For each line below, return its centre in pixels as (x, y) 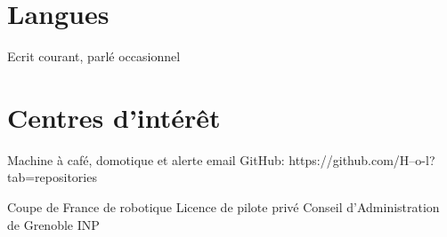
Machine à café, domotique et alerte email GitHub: (146, 159)
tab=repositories (52, 177)
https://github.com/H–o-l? (362, 159)
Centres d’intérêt (114, 117)
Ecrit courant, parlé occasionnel (94, 56)
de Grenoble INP (53, 224)
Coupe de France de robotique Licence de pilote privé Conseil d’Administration (223, 207)
